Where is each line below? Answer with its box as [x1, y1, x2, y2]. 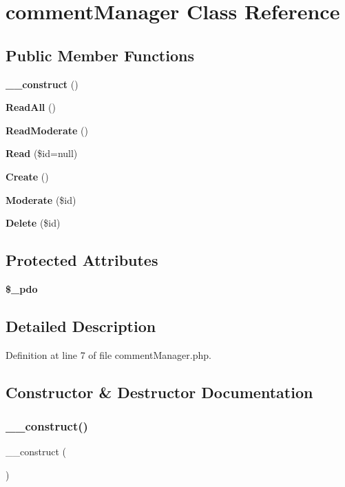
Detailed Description [6, 315, 156, 336]
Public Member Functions [6, 44, 194, 65]
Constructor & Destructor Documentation [6, 381, 313, 402]
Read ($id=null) [6, 146, 78, 160]
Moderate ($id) [6, 192, 76, 207]
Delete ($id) [6, 216, 61, 230]
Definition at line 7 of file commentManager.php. [6, 347, 211, 362]
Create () [6, 169, 49, 183]
